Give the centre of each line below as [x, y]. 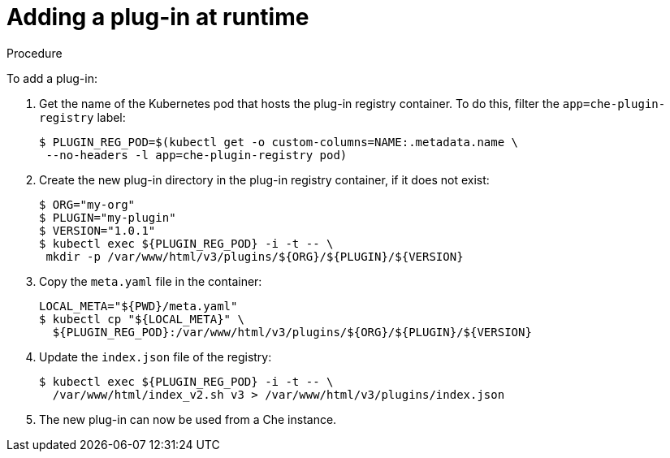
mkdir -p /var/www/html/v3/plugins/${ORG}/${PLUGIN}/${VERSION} [255, 256]
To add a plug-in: [52, 78]
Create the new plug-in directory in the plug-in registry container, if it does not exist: [264, 179]
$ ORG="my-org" [87, 204]
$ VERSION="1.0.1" [97, 230]
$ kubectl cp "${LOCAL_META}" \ [142, 319]
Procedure [35, 53]
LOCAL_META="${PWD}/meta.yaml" [138, 306]
